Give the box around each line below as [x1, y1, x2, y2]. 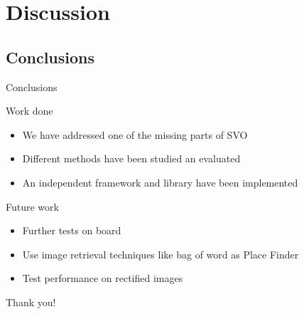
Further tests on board [22, 223, 121, 238]
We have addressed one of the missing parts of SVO [22, 127, 248, 142]
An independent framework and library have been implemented [22, 174, 298, 189]
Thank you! [6, 294, 56, 309]
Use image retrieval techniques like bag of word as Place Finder [22, 246, 299, 261]
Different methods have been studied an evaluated [22, 151, 241, 166]
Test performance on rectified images [22, 271, 183, 286]
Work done [6, 103, 53, 118]
